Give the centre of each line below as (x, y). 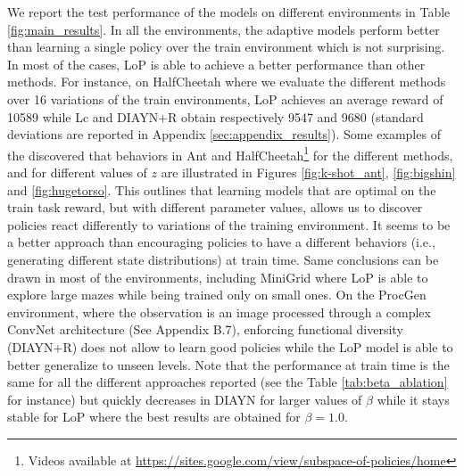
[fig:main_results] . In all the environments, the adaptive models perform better (224, 29)
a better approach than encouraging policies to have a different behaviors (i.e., (221, 242)
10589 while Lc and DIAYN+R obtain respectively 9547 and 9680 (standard (215, 116)
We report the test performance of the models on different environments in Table (229, 12)
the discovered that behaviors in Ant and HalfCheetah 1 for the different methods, (230, 153)
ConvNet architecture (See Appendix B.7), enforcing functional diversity (205, 329)
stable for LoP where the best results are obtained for (154, 417)
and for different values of (77, 172)
